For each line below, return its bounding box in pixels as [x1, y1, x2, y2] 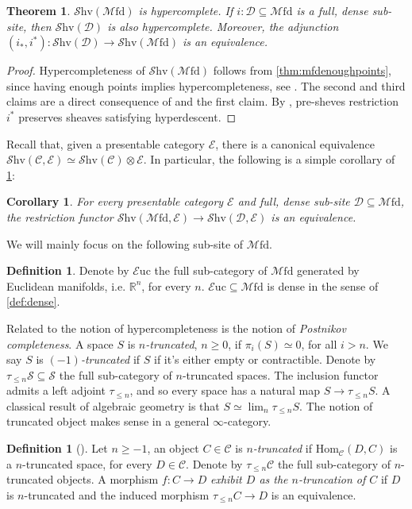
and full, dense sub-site [237, 193, 350, 210]
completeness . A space [6, 335, 114, 352]
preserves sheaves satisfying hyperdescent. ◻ [18, 108, 237, 125]
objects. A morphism [56, 471, 159, 488]
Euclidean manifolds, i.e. [6, 277, 126, 294]
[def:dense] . [6, 293, 60, 310]
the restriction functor [6, 208, 114, 225]
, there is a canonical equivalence [215, 135, 375, 152]
